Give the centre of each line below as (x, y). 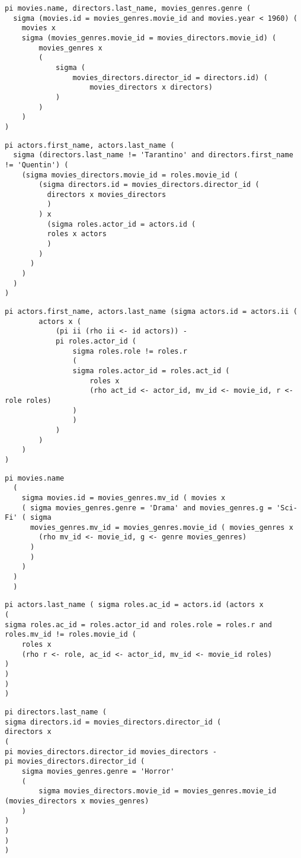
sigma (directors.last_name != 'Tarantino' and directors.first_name (153, 155)
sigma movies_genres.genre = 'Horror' (98, 771)
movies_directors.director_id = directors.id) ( (170, 77)
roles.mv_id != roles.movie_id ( (71, 635)
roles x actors (77, 234)
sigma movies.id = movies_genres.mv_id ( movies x (124, 498)
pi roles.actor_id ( (96, 341)
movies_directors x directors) (151, 88)
